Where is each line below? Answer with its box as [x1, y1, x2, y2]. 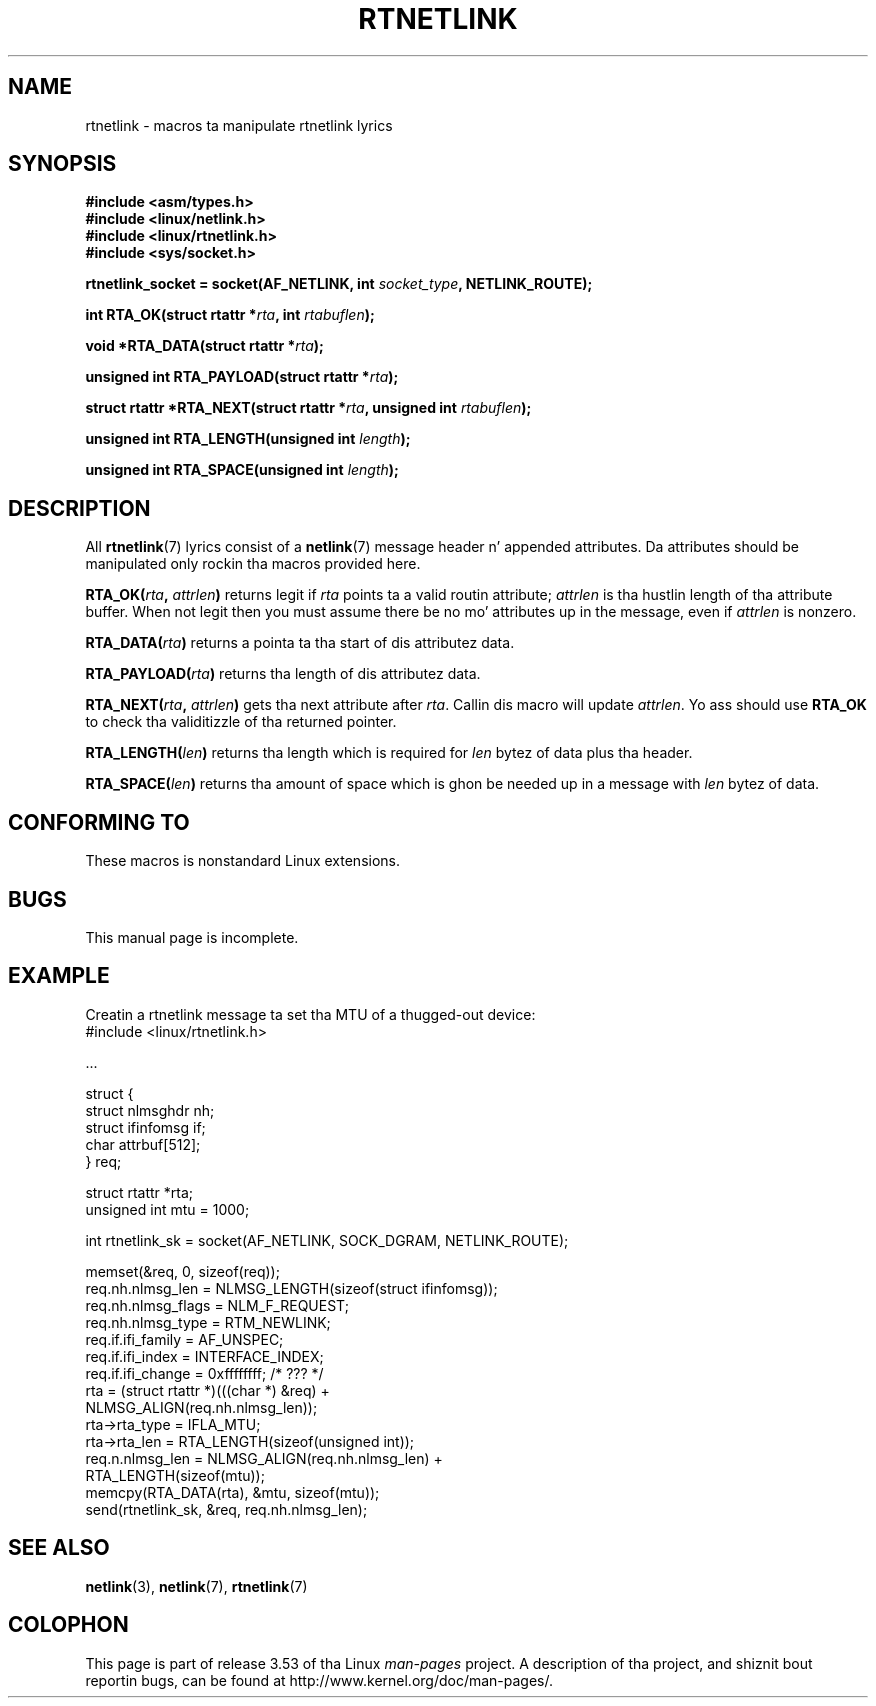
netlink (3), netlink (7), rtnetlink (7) [85, 1577, 308, 1595]
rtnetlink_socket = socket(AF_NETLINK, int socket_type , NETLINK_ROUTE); [85, 275, 593, 293]
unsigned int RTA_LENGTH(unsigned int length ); [85, 430, 411, 448]
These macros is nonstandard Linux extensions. [85, 852, 400, 870]
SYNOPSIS [8, 151, 117, 177]
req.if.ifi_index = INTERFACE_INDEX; [85, 1347, 324, 1365]
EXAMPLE [8, 963, 110, 989]
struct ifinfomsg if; [85, 1118, 206, 1136]
